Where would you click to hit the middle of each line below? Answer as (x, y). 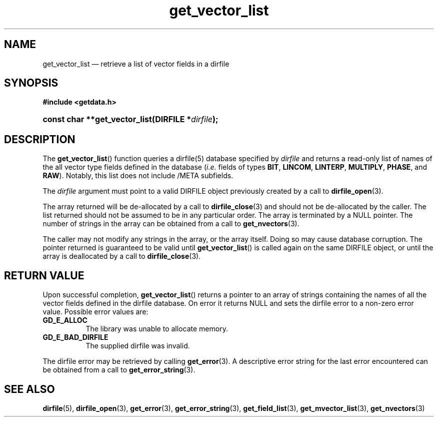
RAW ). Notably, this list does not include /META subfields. (138, 176)
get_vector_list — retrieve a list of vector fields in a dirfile (136, 64)
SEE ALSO (29, 389)
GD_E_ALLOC (65, 320)
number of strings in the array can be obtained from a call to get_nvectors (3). (171, 224)
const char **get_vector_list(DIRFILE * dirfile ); (130, 119)
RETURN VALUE (44, 275)
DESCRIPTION (40, 139)
